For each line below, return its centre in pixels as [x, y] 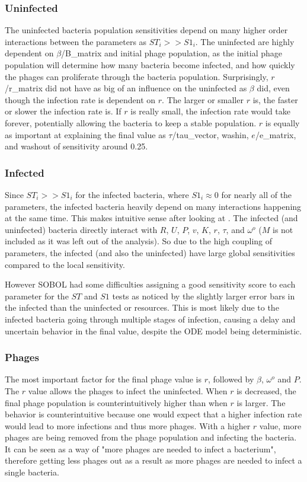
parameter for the [37, 296]
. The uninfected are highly [245, 41]
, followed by [231, 379]
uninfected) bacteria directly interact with [81, 229]
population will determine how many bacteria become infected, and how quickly [150, 65]
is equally [282, 122]
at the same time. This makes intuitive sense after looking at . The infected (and [151, 218]
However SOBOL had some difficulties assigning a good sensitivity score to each [150, 284]
